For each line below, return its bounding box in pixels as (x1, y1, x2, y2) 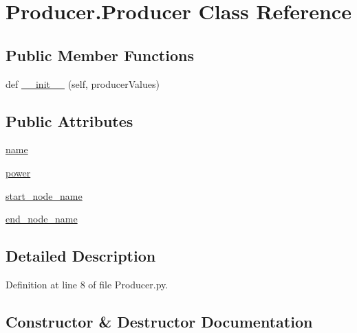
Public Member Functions (6, 44, 194, 65)
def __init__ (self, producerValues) (6, 76, 160, 91)
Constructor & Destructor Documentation (6, 310, 313, 332)
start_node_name (6, 188, 83, 203)
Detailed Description (6, 245, 156, 266)
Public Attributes (6, 110, 133, 131)
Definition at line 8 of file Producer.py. (6, 277, 169, 291)
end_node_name (6, 211, 78, 226)
